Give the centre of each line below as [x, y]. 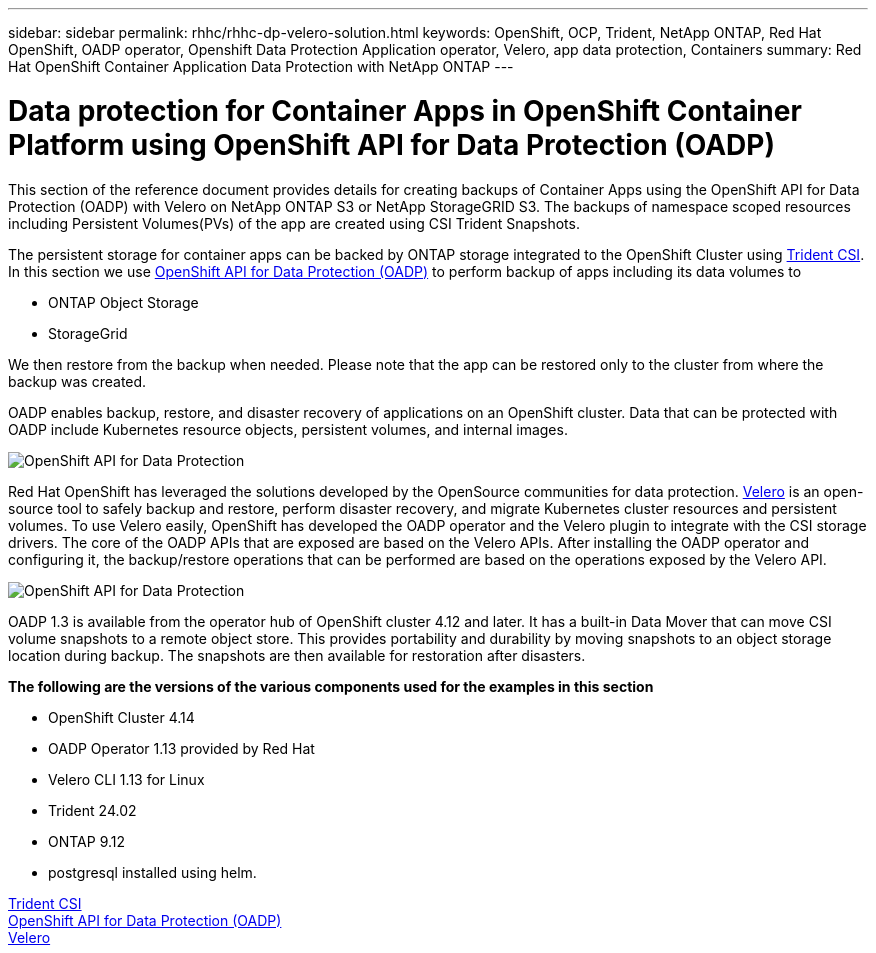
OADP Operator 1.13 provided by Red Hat [181, 748]
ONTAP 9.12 [87, 841]
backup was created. [77, 381]
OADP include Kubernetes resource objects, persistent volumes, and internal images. [288, 429]
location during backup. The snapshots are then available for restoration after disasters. [297, 655]
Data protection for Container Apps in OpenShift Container [405, 110]
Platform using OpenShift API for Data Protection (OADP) [391, 144]
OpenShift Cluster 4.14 [121, 717]
